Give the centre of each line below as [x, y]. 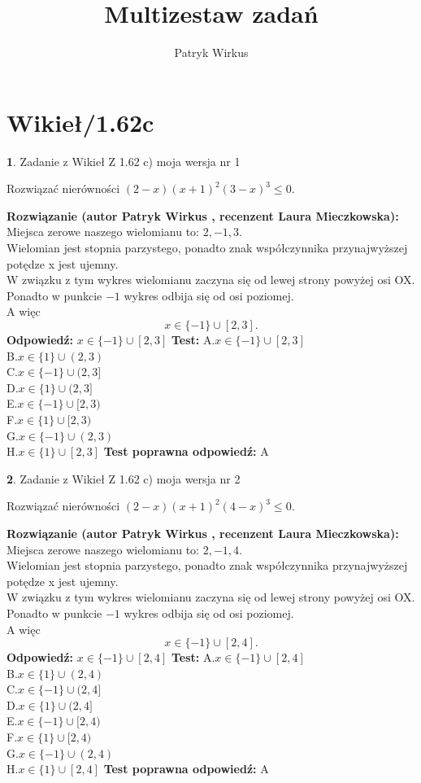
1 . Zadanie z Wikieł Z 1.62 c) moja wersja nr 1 [124, 161]
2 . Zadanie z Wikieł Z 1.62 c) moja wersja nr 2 [124, 478]
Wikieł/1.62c [80, 122]
